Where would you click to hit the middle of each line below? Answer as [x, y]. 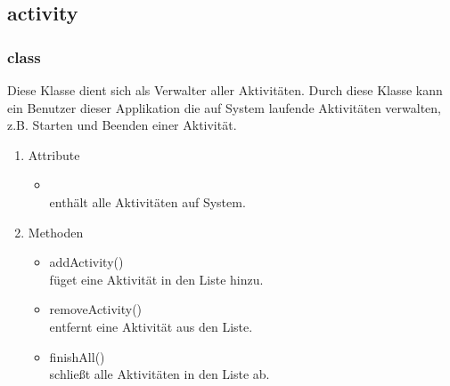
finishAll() [77, 356]
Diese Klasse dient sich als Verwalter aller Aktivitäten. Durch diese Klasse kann [225, 90]
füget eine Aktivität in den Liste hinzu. [156, 279]
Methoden [56, 232]
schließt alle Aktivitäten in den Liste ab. [160, 374]
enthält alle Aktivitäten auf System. [147, 201]
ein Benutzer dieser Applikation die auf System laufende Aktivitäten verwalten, [224, 107]
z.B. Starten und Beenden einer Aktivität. [122, 125]
